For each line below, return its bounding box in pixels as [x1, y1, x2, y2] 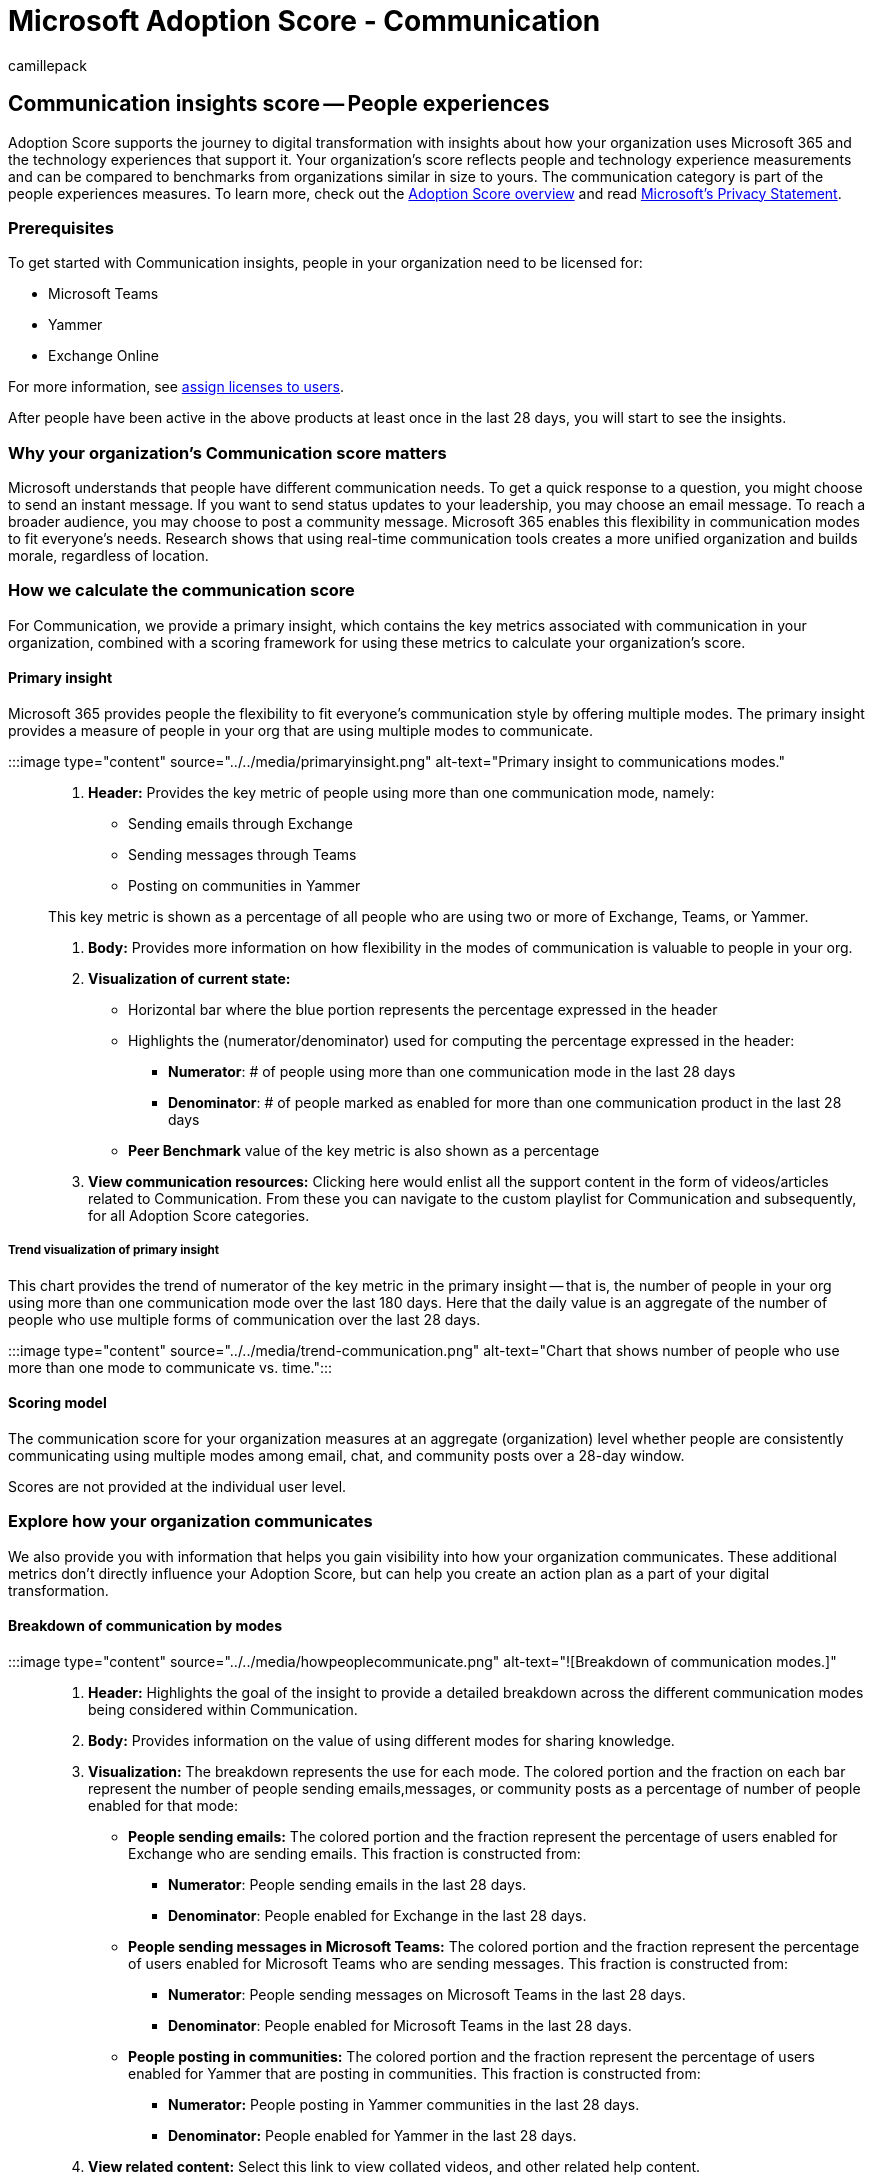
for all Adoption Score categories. [88, 1207, 310, 1225]
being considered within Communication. [88, 1701, 358, 1719]
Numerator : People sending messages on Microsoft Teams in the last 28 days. [168, 1986, 686, 2004]
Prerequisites [8, 217, 114, 238]
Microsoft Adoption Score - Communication [8, 4, 601, 38]
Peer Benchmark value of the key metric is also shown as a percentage [128, 1142, 600, 1160]
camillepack [8, 56, 87, 74]
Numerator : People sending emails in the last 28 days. [168, 1876, 527, 1894]
